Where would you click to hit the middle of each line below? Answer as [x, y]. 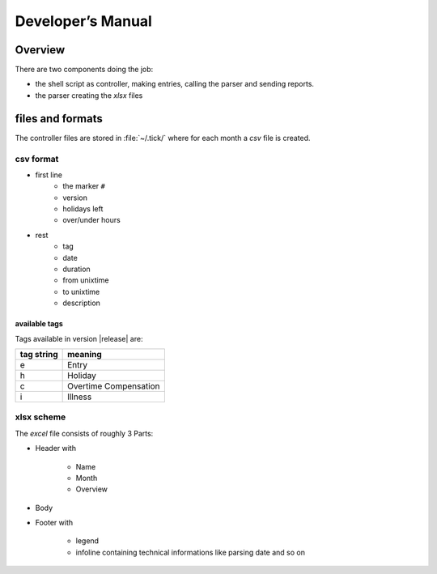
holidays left [83, 209]
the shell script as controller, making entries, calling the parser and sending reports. [175, 84]
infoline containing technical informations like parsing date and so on [190, 552]
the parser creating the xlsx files [89, 95]
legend [87, 541]
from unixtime [86, 280]
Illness [80, 397]
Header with [56, 449]
